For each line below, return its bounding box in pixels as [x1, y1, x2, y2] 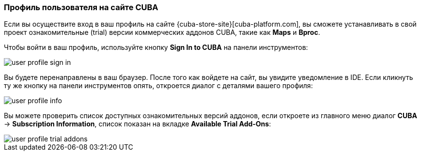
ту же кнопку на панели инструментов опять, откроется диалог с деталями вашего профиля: [4, 81, 313, 90]
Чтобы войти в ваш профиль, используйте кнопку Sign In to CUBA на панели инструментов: [4, 43, 308, 52]
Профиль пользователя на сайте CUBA [4, 2, 158, 12]
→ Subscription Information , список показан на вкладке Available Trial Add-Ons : [4, 120, 271, 128]
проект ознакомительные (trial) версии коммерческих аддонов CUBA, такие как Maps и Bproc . [4, 28, 320, 37]
